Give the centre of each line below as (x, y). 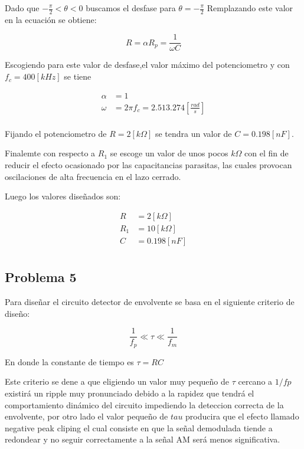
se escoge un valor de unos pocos (169, 153)
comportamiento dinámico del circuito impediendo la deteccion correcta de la (144, 404)
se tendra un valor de (193, 133)
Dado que (22, 8)
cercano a (255, 381)
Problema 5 (41, 277)
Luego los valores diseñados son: (63, 196)
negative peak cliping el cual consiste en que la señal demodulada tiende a (139, 427)
